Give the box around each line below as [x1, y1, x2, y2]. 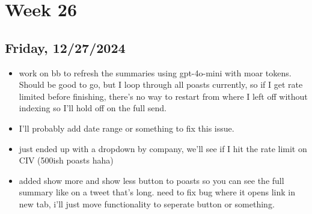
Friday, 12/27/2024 [5, 38, 126, 57]
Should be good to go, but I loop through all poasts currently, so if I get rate [19, 78, 303, 91]
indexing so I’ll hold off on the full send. [19, 102, 167, 114]
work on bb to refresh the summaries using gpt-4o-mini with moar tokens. [19, 66, 292, 79]
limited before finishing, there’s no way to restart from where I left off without [19, 90, 308, 102]
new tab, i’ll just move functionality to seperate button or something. [19, 197, 275, 210]
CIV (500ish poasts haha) [19, 154, 114, 167]
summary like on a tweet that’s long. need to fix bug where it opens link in [19, 186, 295, 198]
